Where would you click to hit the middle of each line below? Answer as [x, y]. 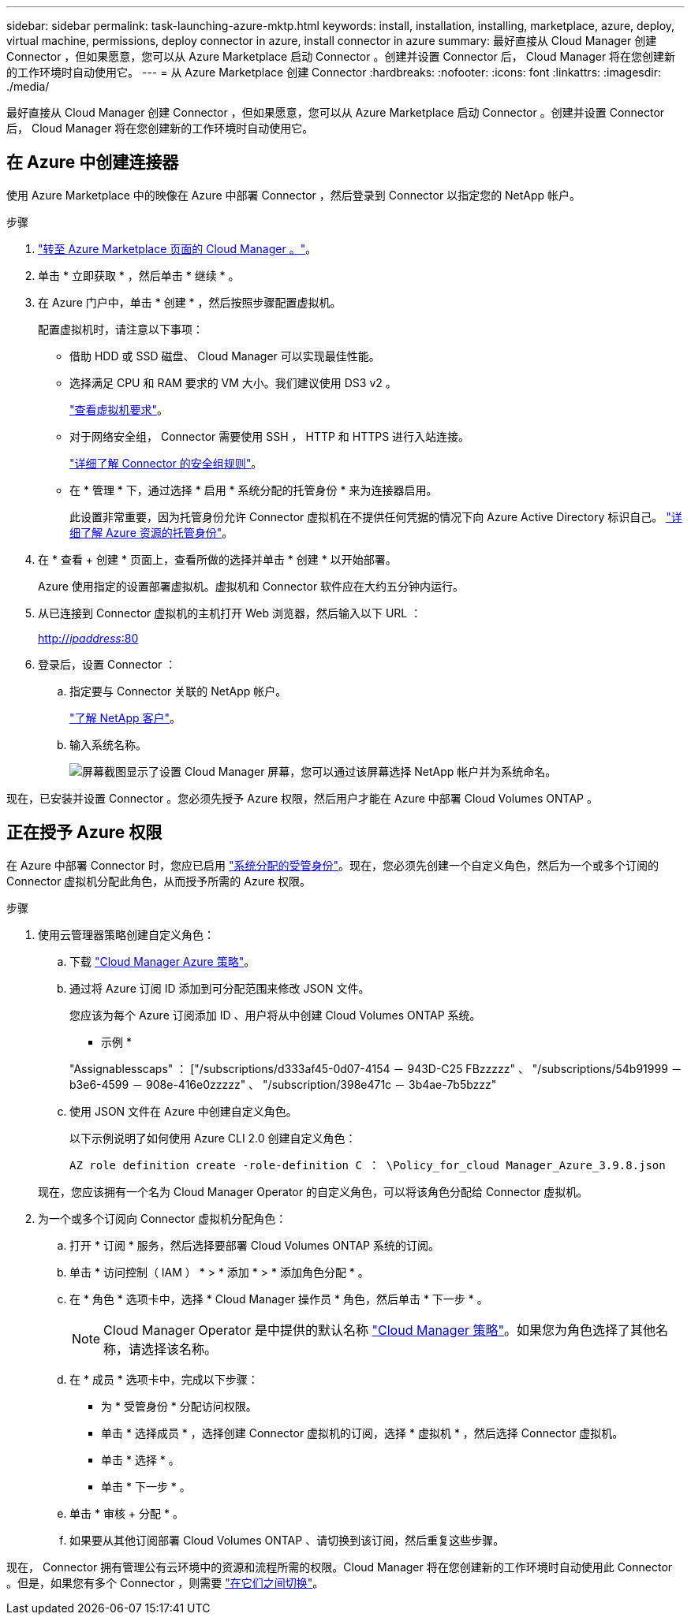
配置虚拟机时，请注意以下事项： [121, 329]
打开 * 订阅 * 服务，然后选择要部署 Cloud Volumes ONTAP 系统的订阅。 [254, 1245]
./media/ [28, 86]
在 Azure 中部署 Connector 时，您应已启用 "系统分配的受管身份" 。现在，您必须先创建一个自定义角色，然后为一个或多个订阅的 [333, 865]
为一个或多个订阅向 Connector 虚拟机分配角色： [162, 1218]
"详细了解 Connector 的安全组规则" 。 [166, 463]
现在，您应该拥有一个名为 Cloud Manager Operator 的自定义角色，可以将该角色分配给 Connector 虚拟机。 [313, 1191]
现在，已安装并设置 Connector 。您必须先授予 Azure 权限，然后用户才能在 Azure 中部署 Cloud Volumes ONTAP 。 [302, 798]
